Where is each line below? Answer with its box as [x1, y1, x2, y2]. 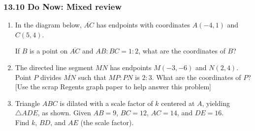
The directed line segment [15, 62, 94, 72]
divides [40, 72, 62, 82]
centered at [161, 98, 195, 108]
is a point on [30, 46, 68, 56]
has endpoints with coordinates [96, 20, 191, 30]
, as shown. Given [37, 107, 91, 118]
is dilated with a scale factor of [60, 98, 153, 108]
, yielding [202, 98, 230, 108]
